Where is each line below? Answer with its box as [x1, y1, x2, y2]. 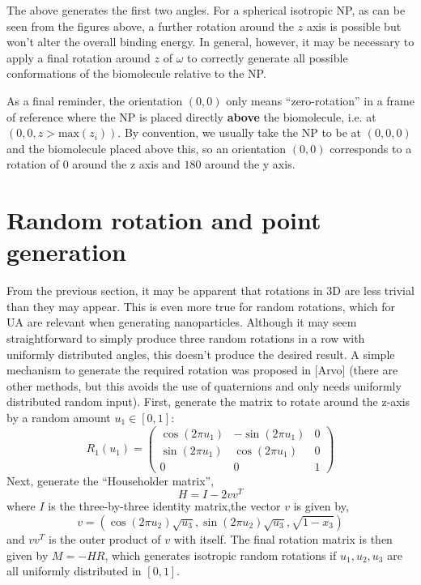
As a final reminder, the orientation [6, 92, 183, 109]
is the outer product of [49, 531, 161, 548]
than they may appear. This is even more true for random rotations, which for [6, 297, 396, 314]
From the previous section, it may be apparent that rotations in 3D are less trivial [6, 282, 415, 299]
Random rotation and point [6, 203, 321, 237]
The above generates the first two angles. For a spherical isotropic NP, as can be [6, 2, 406, 18]
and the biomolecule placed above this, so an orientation [6, 139, 287, 156]
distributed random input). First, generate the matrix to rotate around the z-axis [6, 393, 410, 410]
